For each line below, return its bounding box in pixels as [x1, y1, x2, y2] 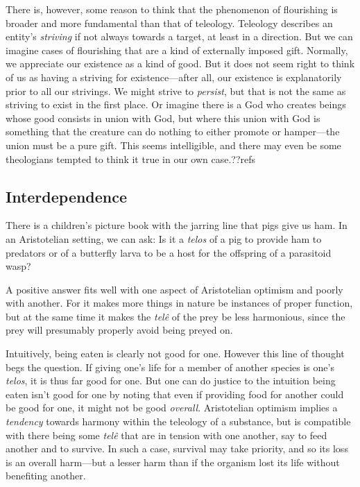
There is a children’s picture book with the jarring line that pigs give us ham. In [6, 218, 348, 232]
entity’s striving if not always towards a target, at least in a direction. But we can [6, 29, 353, 44]
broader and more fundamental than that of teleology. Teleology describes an [6, 15, 333, 30]
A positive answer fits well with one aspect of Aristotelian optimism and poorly [6, 282, 343, 296]
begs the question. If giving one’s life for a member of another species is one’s [6, 359, 334, 374]
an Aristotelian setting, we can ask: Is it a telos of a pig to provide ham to [6, 231, 322, 246]
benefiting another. [6, 468, 86, 483]
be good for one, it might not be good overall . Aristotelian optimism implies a [6, 400, 338, 415]
